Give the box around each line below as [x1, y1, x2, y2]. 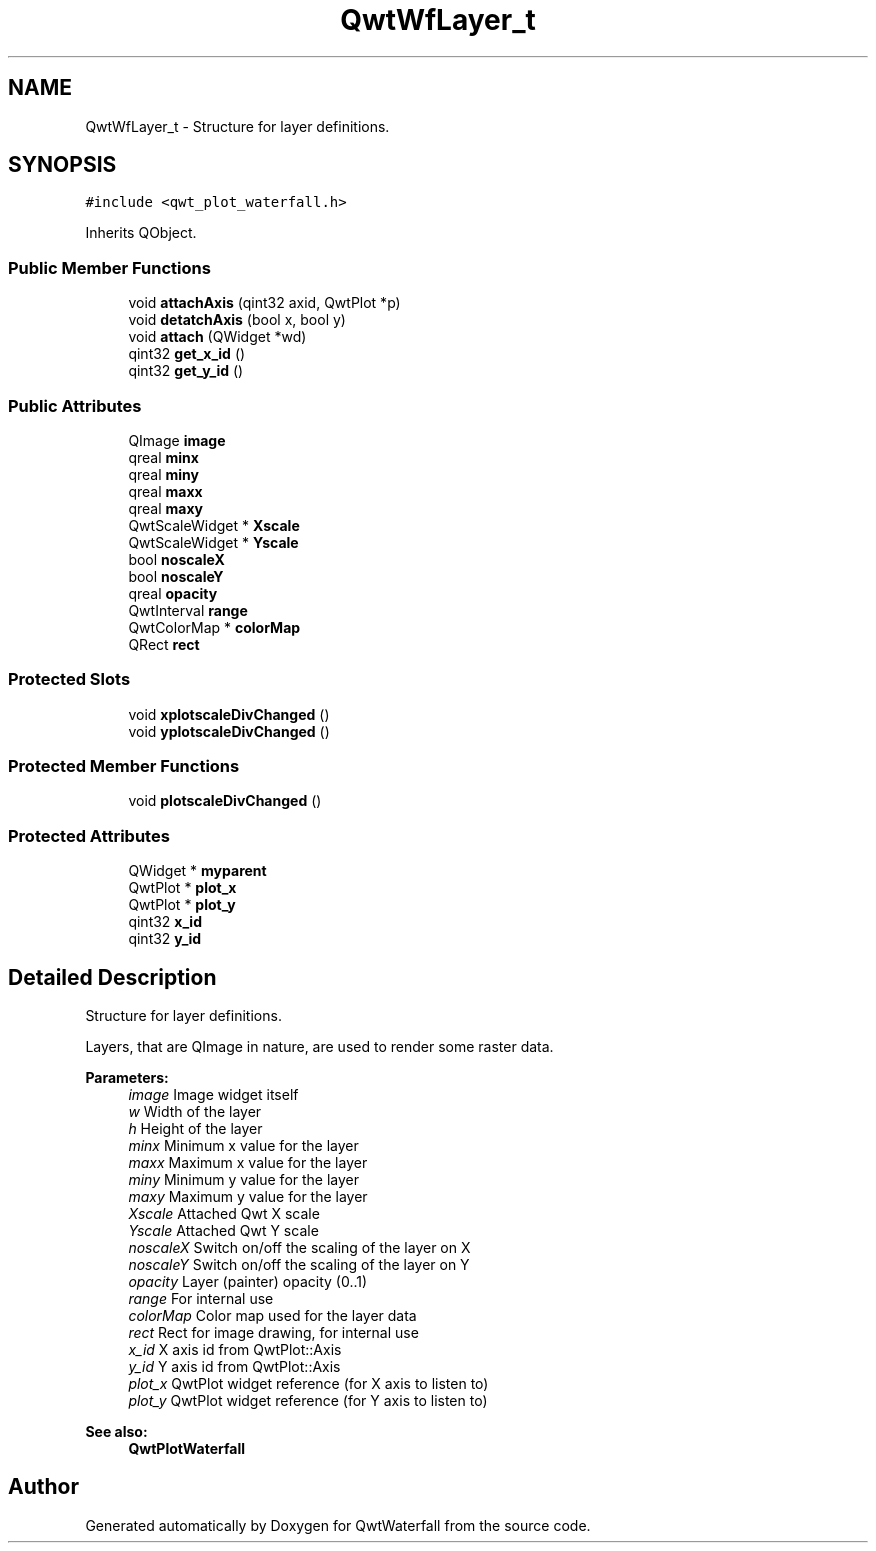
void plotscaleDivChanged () [128, 792, 322, 810]
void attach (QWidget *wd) [128, 328, 307, 346]
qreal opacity [128, 584, 218, 602]
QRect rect [128, 635, 200, 653]
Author [8, 1474, 79, 1500]
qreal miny [128, 465, 199, 483]
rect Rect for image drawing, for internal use [128, 1324, 419, 1342]
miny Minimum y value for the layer [128, 1171, 360, 1189]
